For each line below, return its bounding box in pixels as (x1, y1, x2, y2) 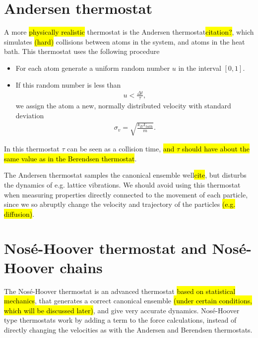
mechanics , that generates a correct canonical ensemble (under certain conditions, (4, 295, 252, 306)
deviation (15, 110, 44, 121)
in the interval (178, 62, 221, 73)
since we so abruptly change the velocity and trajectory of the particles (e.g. (4, 199, 236, 209)
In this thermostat (4, 144, 60, 154)
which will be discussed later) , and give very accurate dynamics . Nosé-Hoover (4, 305, 240, 315)
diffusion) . (4, 208, 35, 219)
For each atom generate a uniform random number (15, 62, 170, 73)
